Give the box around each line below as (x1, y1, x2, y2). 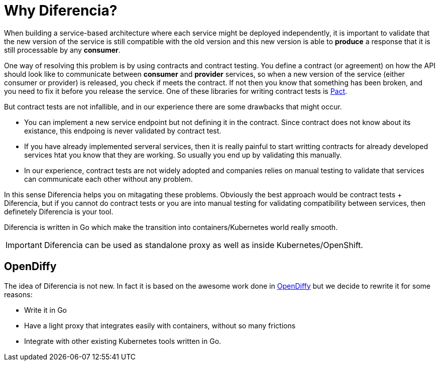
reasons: (4, 290, 33, 299)
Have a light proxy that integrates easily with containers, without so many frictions (24, 321, 296, 330)
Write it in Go (24, 305, 67, 314)
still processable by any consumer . (4, 45, 121, 54)
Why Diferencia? (4, 2, 118, 19)
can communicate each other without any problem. (24, 174, 193, 183)
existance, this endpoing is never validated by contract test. (24, 126, 222, 135)
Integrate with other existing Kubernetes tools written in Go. (24, 336, 222, 345)
